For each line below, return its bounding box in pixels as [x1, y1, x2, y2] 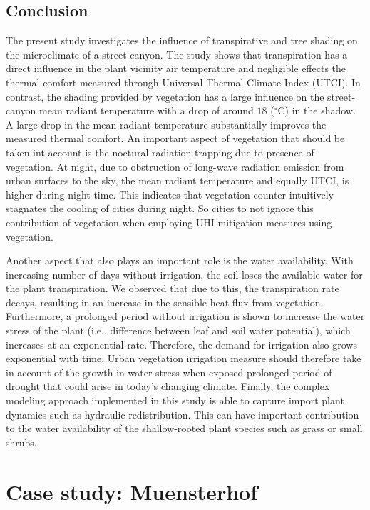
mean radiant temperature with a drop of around [39, 103, 254, 118]
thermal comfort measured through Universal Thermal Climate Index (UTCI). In [6, 74, 361, 89]
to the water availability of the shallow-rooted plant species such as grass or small [6, 421, 363, 436]
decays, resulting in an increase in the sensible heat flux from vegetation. [6, 294, 324, 309]
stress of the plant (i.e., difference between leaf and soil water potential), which [6, 323, 351, 338]
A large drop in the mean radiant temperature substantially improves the [6, 116, 327, 131]
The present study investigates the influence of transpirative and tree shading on [6, 33, 358, 48]
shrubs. [6, 434, 37, 449]
